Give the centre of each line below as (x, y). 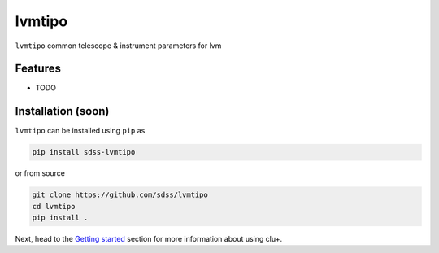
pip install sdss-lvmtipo (84, 152)
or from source (40, 173)
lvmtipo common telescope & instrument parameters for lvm (118, 46)
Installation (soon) (62, 111)
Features (38, 69)
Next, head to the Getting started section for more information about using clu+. (149, 239)
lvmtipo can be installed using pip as (80, 131)
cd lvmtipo (54, 206)
